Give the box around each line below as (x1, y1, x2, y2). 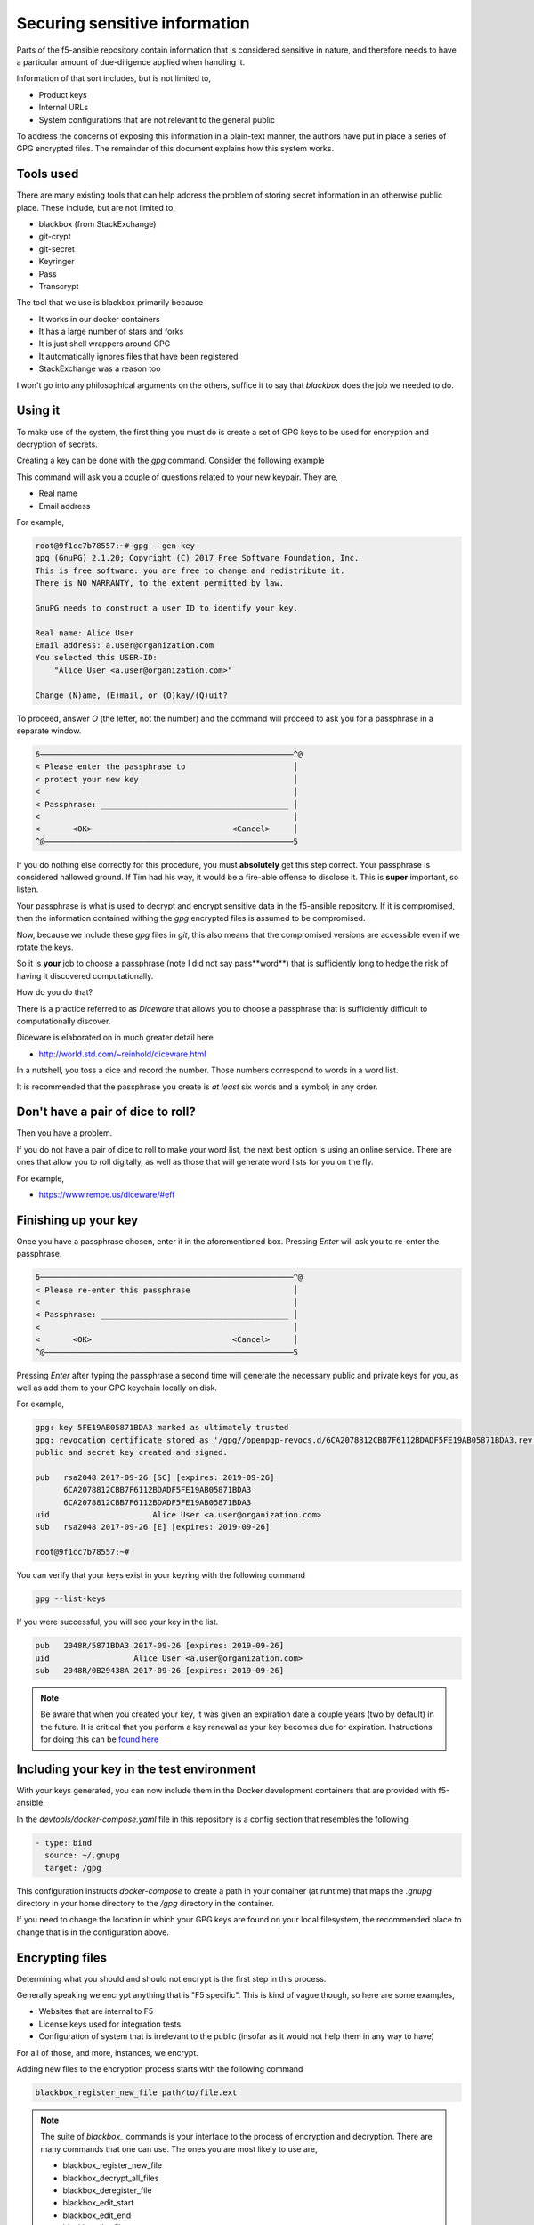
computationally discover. (16, 1015, 111, 1026)
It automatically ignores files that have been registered (38, 351, 239, 361)
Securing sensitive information (16, 13, 250, 33)
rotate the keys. (16, 942, 74, 952)
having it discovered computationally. (16, 970, 154, 981)
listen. (16, 884, 39, 894)
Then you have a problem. (16, 1128, 113, 1138)
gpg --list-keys (35, 1594, 107, 1604)
